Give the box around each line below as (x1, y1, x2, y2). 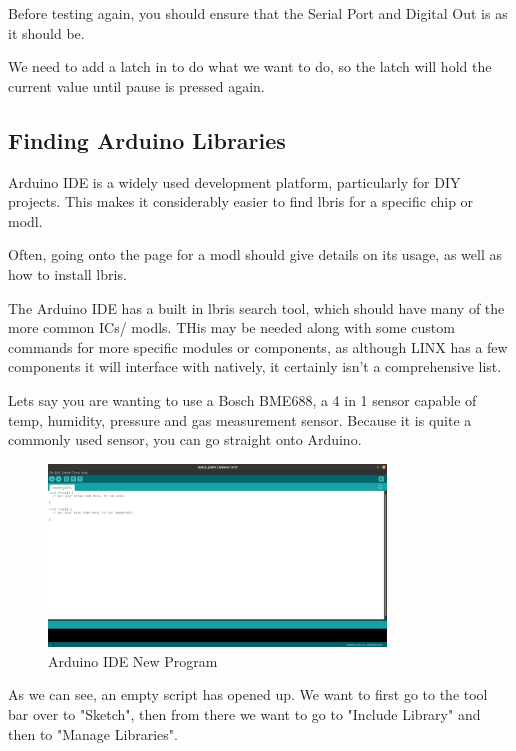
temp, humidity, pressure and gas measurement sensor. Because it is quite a (8, 409, 472, 430)
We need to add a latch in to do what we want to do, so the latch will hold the (8, 56, 492, 77)
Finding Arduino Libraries (8, 124, 286, 155)
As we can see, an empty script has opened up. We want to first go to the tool (8, 684, 488, 705)
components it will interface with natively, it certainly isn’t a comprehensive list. (8, 356, 502, 377)
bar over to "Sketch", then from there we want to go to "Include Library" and (8, 703, 481, 724)
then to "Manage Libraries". (8, 723, 178, 744)
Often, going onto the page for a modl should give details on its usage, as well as (8, 244, 502, 265)
